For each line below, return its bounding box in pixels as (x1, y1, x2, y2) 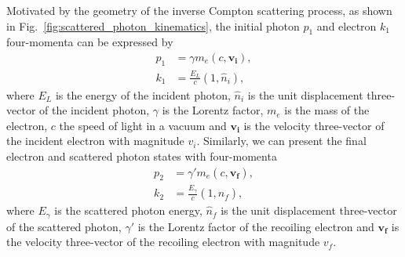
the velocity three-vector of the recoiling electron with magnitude (6, 233, 320, 250)
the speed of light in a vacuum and (59, 117, 227, 133)
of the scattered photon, (6, 218, 122, 234)
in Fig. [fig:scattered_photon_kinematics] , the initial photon (6, 17, 300, 34)
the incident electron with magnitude (6, 132, 184, 149)
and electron (316, 17, 377, 34)
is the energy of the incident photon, (55, 86, 231, 103)
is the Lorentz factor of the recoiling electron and (137, 218, 374, 234)
